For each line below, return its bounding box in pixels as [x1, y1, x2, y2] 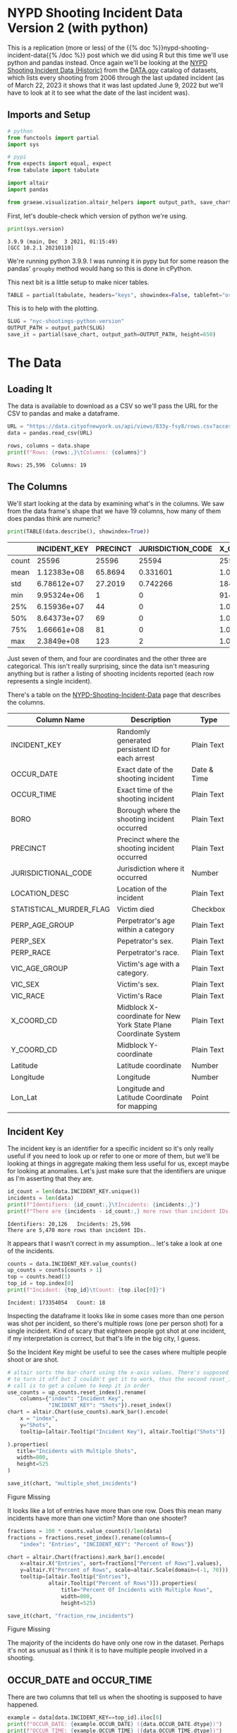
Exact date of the [116, 765, 174, 775]
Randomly [116, 727, 150, 736]
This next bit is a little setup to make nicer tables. [7, 278, 150, 286]
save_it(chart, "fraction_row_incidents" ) [7, 1612, 134, 1619]
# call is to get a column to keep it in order [7, 1382, 150, 1390]
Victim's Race [116, 991, 162, 1001]
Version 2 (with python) [7, 20, 149, 36]
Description [130, 715, 171, 725]
